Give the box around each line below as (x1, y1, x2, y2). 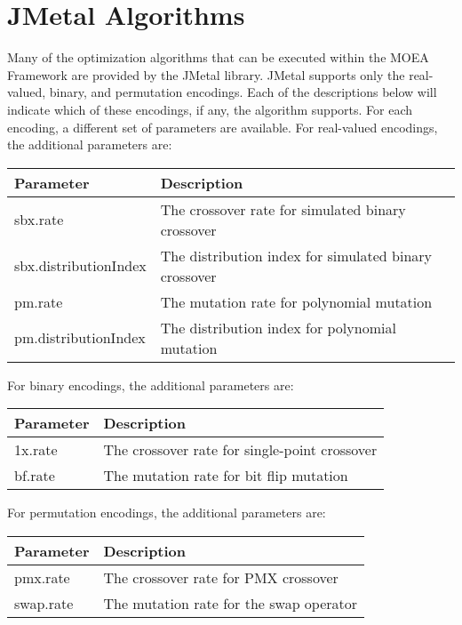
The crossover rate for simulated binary (160, 198, 406, 220)
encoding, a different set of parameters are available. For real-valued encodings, (7, 117, 438, 136)
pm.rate (14, 291, 63, 312)
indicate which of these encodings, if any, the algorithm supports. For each (7, 100, 413, 118)
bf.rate (14, 465, 55, 486)
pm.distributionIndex (14, 327, 146, 349)
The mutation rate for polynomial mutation (160, 291, 433, 312)
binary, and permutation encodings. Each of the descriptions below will (49, 83, 437, 101)
